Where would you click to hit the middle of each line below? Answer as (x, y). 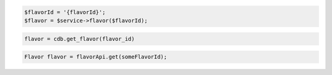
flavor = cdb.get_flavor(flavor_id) (80, 39)
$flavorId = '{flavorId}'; (65, 12)
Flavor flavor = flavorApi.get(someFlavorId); (96, 57)
